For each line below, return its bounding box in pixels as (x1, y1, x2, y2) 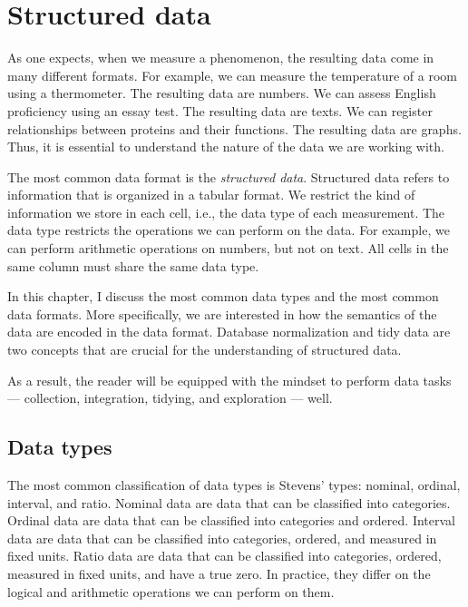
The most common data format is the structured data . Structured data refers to (7, 167, 450, 186)
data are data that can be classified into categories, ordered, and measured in (7, 528, 437, 547)
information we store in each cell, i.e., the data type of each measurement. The (7, 202, 445, 221)
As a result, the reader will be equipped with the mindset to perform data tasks (7, 370, 452, 389)
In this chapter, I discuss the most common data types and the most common (7, 287, 439, 306)
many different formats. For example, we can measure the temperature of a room (7, 65, 458, 84)
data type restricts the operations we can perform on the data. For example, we (7, 220, 450, 240)
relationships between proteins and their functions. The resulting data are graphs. (7, 119, 462, 138)
